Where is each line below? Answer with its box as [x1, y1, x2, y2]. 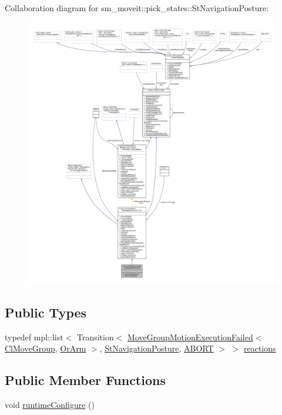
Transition [76, 330, 114, 343]
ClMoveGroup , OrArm [5, 342, 86, 354]
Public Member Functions [5, 371, 166, 389]
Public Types [5, 303, 87, 321]
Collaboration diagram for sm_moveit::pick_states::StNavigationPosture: [5, 2, 269, 14]
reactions [244, 342, 276, 354]
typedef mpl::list [5, 330, 63, 343]
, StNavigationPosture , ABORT [99, 342, 214, 354]
